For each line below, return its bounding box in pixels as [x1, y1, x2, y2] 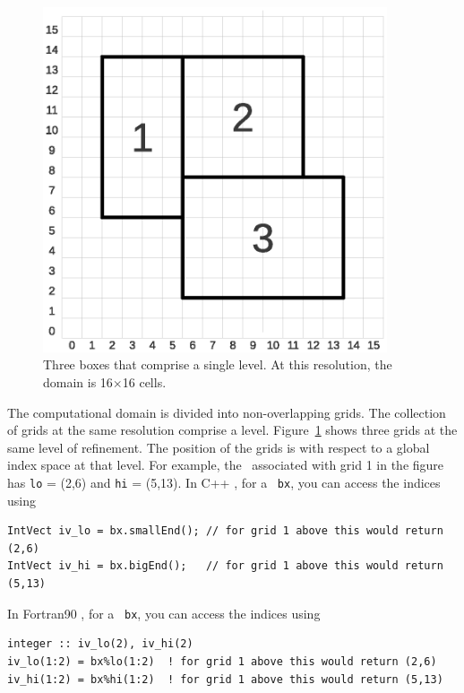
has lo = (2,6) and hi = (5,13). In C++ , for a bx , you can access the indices [7, 473, 441, 492]
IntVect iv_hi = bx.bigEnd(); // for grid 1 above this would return [7, 559, 443, 573]
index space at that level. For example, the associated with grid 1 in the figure [7, 455, 444, 474]
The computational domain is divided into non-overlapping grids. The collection [7, 403, 446, 421]
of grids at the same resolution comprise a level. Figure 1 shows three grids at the [7, 420, 458, 439]
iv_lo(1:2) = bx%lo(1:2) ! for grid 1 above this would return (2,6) [7, 654, 437, 668]
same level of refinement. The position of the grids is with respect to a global [7, 437, 430, 456]
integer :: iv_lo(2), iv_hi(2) [7, 637, 193, 651]
